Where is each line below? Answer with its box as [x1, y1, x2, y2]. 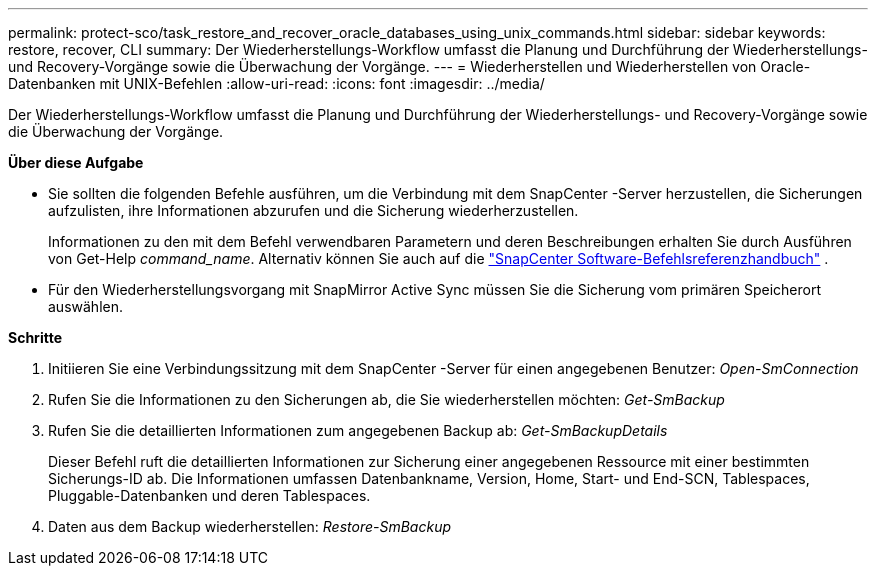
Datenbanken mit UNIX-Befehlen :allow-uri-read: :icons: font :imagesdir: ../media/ [8, 75, 545, 92]
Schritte [8, 329, 62, 346]
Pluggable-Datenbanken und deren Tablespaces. [48, 487, 371, 504]
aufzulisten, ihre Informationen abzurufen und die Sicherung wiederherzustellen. [48, 202, 579, 219]
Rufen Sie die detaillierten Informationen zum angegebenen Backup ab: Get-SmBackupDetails [48, 422, 668, 439]
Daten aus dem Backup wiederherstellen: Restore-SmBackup [48, 518, 452, 535]
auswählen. [48, 298, 123, 315]
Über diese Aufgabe [8, 154, 144, 171]
